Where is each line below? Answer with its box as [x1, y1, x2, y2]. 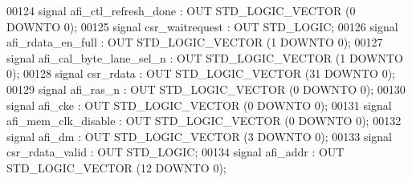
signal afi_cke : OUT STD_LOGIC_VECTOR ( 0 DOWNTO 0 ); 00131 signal [6, 96, 392, 113]
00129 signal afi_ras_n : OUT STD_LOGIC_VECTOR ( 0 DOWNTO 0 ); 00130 [6, 80, 406, 97]
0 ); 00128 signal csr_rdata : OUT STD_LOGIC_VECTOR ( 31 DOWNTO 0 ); [6, 65, 395, 82]
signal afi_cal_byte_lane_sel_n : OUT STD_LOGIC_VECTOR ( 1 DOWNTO [6, 49, 403, 66]
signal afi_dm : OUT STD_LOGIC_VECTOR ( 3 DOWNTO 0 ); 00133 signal [6, 127, 393, 144]
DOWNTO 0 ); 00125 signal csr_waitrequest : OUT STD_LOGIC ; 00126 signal [6, 18, 398, 34]
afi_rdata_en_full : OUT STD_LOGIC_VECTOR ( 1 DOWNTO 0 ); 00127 [6, 34, 383, 51]
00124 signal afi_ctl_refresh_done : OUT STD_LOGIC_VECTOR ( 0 [6, 2, 356, 18]
